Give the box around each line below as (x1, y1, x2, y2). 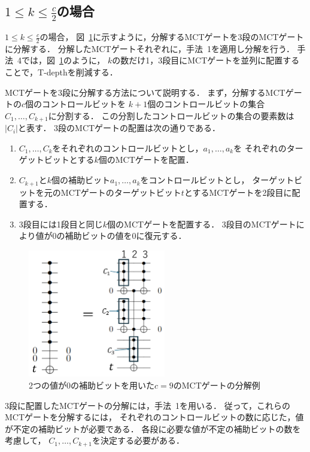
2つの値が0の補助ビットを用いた (29, 379, 154, 392)
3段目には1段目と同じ (19, 217, 103, 230)
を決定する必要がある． (92, 434, 185, 447)
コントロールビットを (42, 98, 126, 110)
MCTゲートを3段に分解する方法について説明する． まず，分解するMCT (5, 86, 285, 98)
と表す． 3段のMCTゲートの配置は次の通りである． (17, 122, 220, 134)
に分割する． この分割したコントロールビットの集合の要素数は (48, 109, 294, 122)
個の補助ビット (51, 174, 110, 186)
